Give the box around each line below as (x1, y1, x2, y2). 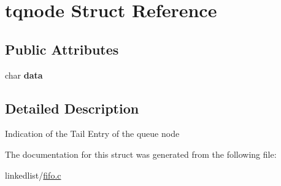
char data (5, 68, 43, 81)
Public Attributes (5, 39, 119, 58)
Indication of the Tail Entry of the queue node (5, 127, 180, 140)
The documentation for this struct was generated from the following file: (5, 147, 277, 160)
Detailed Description (5, 98, 139, 117)
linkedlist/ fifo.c (5, 168, 61, 181)
